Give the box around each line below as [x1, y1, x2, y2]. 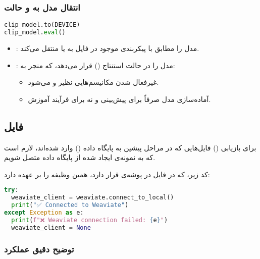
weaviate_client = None [11, 224, 91, 231]
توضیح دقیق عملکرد [4, 242, 74, 255]
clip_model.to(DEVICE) [4, 21, 80, 29]
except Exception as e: [4, 209, 84, 216]
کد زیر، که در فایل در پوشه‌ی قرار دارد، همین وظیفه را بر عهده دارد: [4, 169, 210, 179]
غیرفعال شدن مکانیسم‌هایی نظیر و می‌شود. [28, 77, 159, 87]
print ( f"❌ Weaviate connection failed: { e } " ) [11, 216, 168, 224]
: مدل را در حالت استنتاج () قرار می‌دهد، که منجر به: [16, 60, 175, 70]
